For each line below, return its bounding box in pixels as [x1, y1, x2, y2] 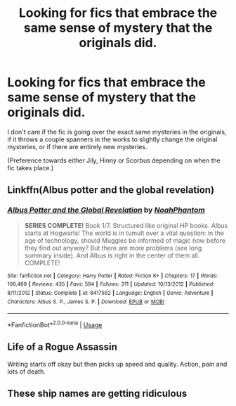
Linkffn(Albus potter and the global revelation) [7, 184, 215, 196]
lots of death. [7, 367, 46, 376]
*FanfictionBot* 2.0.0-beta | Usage [7, 319, 103, 329]
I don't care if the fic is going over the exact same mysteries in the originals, [7, 127, 227, 136]
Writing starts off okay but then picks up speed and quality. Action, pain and [7, 360, 228, 368]
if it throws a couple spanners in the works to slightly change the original [7, 135, 218, 144]
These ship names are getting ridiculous [7, 388, 188, 400]
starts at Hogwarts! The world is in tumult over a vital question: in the [24, 229, 225, 237]
